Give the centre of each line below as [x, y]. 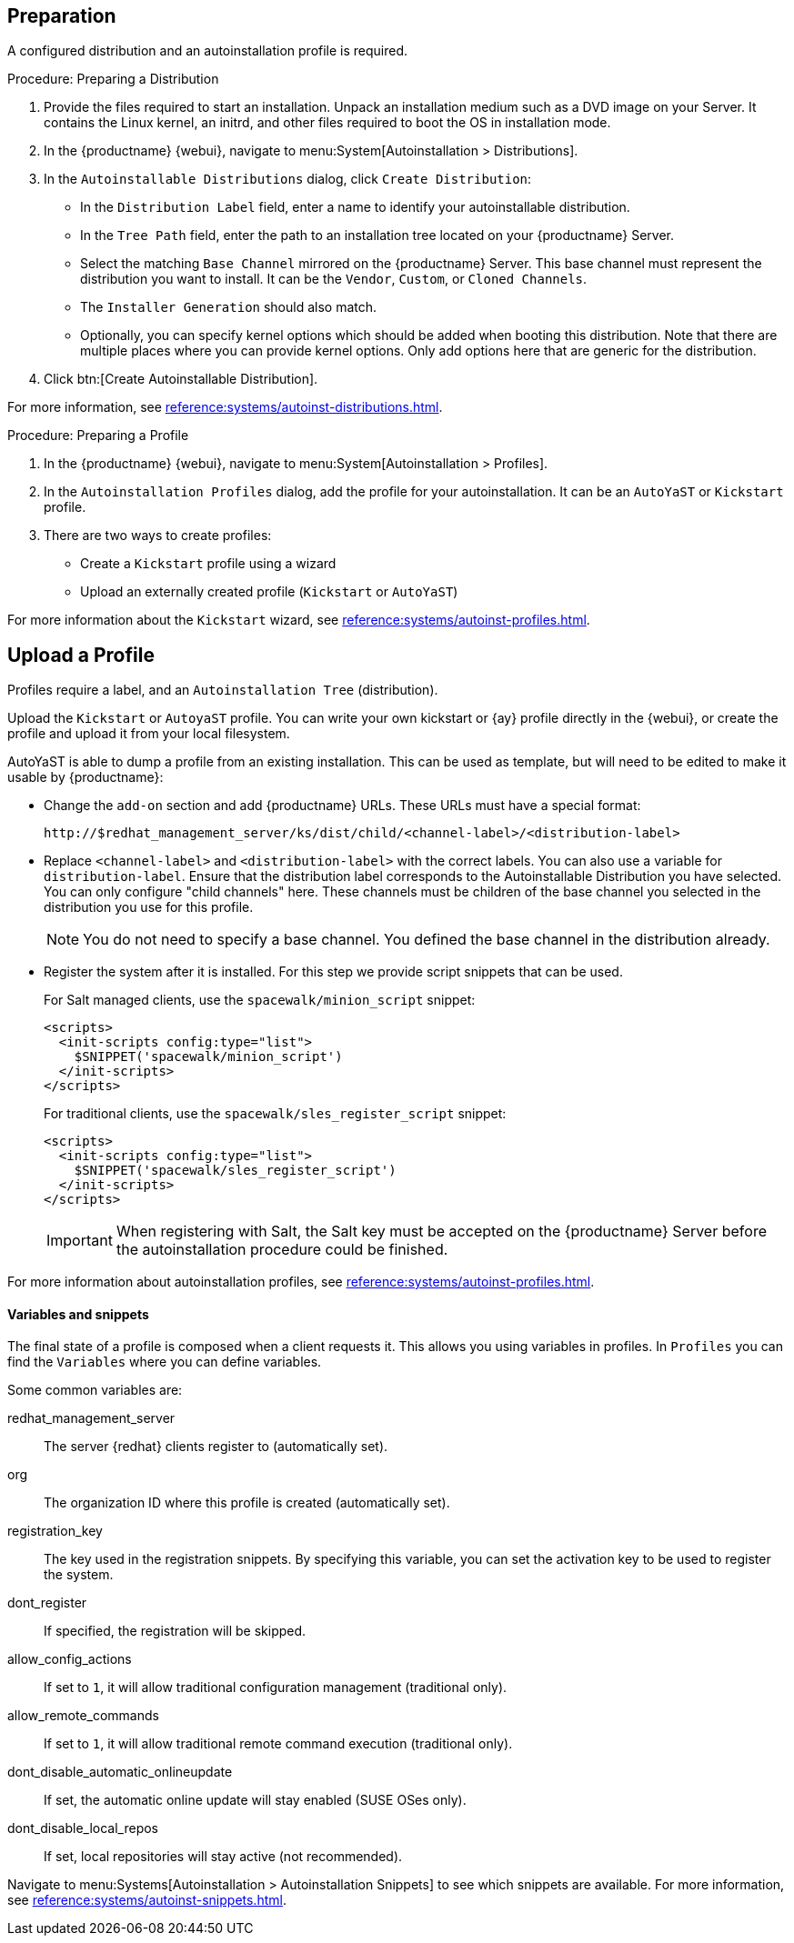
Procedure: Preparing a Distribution [113, 79]
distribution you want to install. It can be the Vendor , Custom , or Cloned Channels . [334, 279]
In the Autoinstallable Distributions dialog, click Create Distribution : [288, 179]
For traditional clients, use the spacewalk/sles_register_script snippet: [275, 1114]
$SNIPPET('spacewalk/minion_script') [208, 1057]
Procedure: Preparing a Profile [98, 436]
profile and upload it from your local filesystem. [149, 734]
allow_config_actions [70, 1659]
